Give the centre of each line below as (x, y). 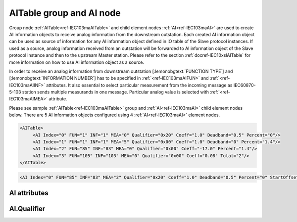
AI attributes (29, 193)
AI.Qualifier (27, 209)
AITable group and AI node (65, 13)
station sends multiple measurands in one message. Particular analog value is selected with (116, 92)
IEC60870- (245, 85)
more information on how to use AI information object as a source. (77, 62)
